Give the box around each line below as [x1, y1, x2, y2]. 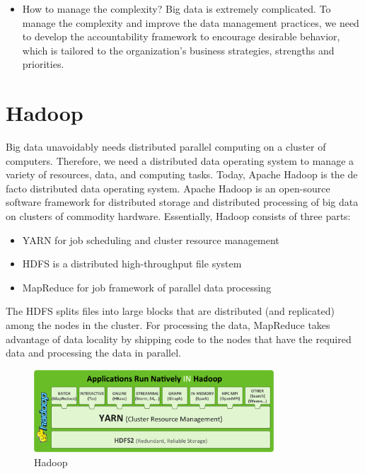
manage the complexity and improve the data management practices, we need [22, 15, 359, 30]
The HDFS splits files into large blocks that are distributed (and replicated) [6, 304, 335, 318]
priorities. [22, 57, 64, 71]
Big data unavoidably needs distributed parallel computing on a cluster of [6, 139, 326, 154]
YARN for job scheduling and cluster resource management [22, 232, 279, 247]
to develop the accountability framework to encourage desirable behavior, [22, 29, 340, 44]
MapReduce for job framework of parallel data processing [22, 279, 272, 294]
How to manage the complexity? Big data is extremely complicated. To [22, 1, 331, 16]
